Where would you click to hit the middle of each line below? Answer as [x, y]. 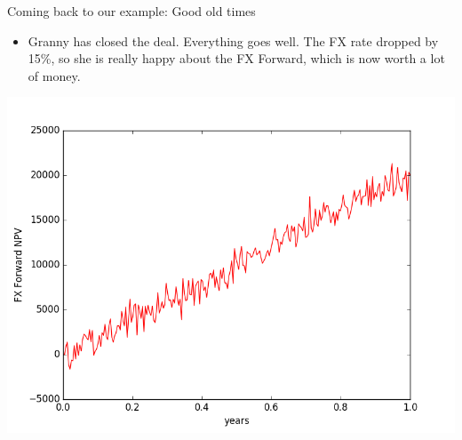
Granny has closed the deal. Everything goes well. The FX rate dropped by [233, 40]
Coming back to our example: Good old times [131, 11]
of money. [54, 75]
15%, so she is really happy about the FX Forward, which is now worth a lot [236, 58]
